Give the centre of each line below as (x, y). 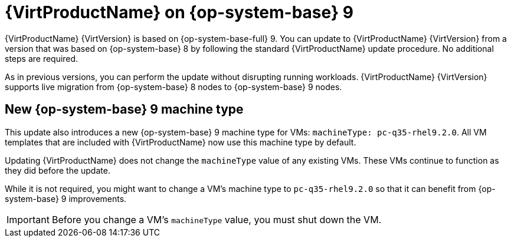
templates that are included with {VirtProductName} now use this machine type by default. (181, 142)
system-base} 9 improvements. (66, 198)
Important (28, 219)
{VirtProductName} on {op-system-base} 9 (179, 12)
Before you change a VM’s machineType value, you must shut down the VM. (217, 219)
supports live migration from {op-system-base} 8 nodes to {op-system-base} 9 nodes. (173, 87)
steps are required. (42, 58)
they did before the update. (58, 170)
